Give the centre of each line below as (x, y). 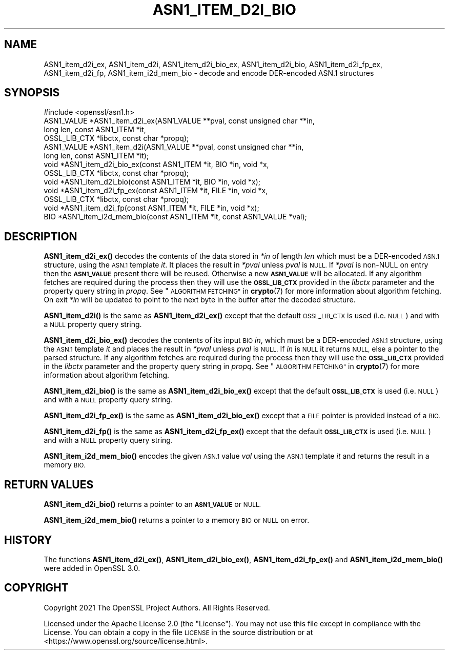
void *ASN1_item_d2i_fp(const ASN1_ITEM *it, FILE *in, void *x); (151, 208)
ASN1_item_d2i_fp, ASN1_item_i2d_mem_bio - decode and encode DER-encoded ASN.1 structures (209, 73)
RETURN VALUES (49, 484)
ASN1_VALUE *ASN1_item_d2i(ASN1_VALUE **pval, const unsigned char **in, (174, 147)
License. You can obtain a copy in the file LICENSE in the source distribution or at (178, 632)
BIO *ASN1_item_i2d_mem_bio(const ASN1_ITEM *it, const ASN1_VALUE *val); (175, 217)
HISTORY (28, 540)
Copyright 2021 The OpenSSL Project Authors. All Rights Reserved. (157, 607)
